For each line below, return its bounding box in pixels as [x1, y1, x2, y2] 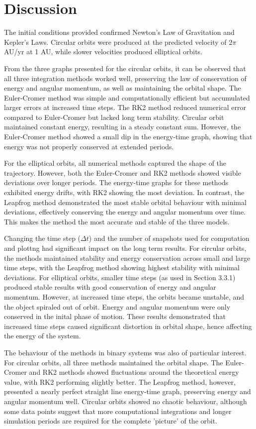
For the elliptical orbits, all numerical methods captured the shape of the [4, 158, 227, 168]
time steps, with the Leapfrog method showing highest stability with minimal [4, 262, 240, 273]
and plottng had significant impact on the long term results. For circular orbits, [4, 243, 247, 253]
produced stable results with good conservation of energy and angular [4, 282, 216, 292]
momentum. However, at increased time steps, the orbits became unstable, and [4, 291, 245, 302]
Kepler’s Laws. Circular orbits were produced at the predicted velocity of [4, 36, 227, 47]
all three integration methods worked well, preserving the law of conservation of [4, 73, 247, 83]
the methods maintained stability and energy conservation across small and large [4, 252, 251, 263]
